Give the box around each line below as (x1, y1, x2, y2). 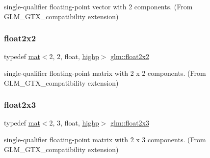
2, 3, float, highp (49, 118, 99, 128)
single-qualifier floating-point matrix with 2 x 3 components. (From (4, 134, 206, 144)
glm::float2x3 (110, 118, 150, 128)
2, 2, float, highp (49, 51, 99, 62)
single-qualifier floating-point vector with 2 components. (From (4, 1, 193, 11)
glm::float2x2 (110, 51, 150, 62)
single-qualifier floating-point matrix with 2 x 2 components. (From (4, 68, 206, 78)
